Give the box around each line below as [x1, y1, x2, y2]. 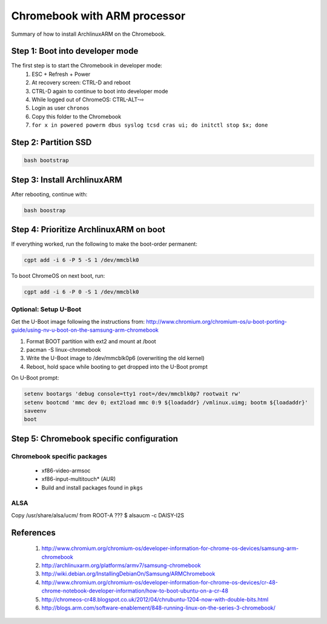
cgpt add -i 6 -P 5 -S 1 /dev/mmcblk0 [24, 257, 139, 264]
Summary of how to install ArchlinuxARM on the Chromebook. [11, 30, 166, 38]
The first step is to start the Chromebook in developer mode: [11, 62, 163, 69]
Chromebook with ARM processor [11, 9, 186, 22]
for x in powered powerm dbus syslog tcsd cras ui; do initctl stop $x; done [31, 122, 268, 129]
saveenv [24, 407, 47, 414]
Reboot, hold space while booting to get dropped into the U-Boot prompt [26, 363, 208, 370]
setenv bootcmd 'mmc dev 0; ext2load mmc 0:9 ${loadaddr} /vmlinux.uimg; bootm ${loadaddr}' [24, 399, 308, 406]
